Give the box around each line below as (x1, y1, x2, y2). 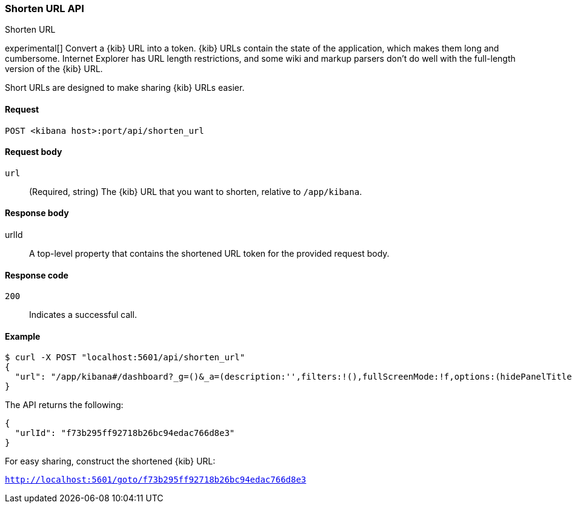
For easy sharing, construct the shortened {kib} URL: (5, 456, 216, 467)
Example (5, 331, 41, 341)
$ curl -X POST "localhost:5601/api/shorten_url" (5, 352, 245, 363)
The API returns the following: (5, 400, 124, 411)
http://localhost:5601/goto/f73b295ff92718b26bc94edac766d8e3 (5, 475, 307, 485)
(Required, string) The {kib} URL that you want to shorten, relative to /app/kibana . (29, 186, 362, 197)
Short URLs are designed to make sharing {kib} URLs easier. (5, 82, 245, 93)
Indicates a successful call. (29, 309, 137, 320)
